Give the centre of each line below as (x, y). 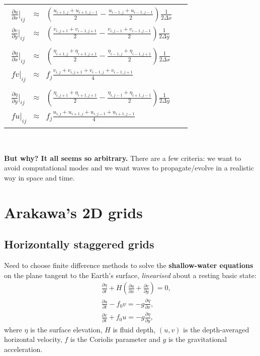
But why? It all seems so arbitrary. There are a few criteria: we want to (123, 158)
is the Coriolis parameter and (115, 339)
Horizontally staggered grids (79, 244)
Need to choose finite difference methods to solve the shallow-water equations (129, 265)
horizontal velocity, (33, 339)
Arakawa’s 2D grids (73, 212)
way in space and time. (39, 177)
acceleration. (23, 349)
